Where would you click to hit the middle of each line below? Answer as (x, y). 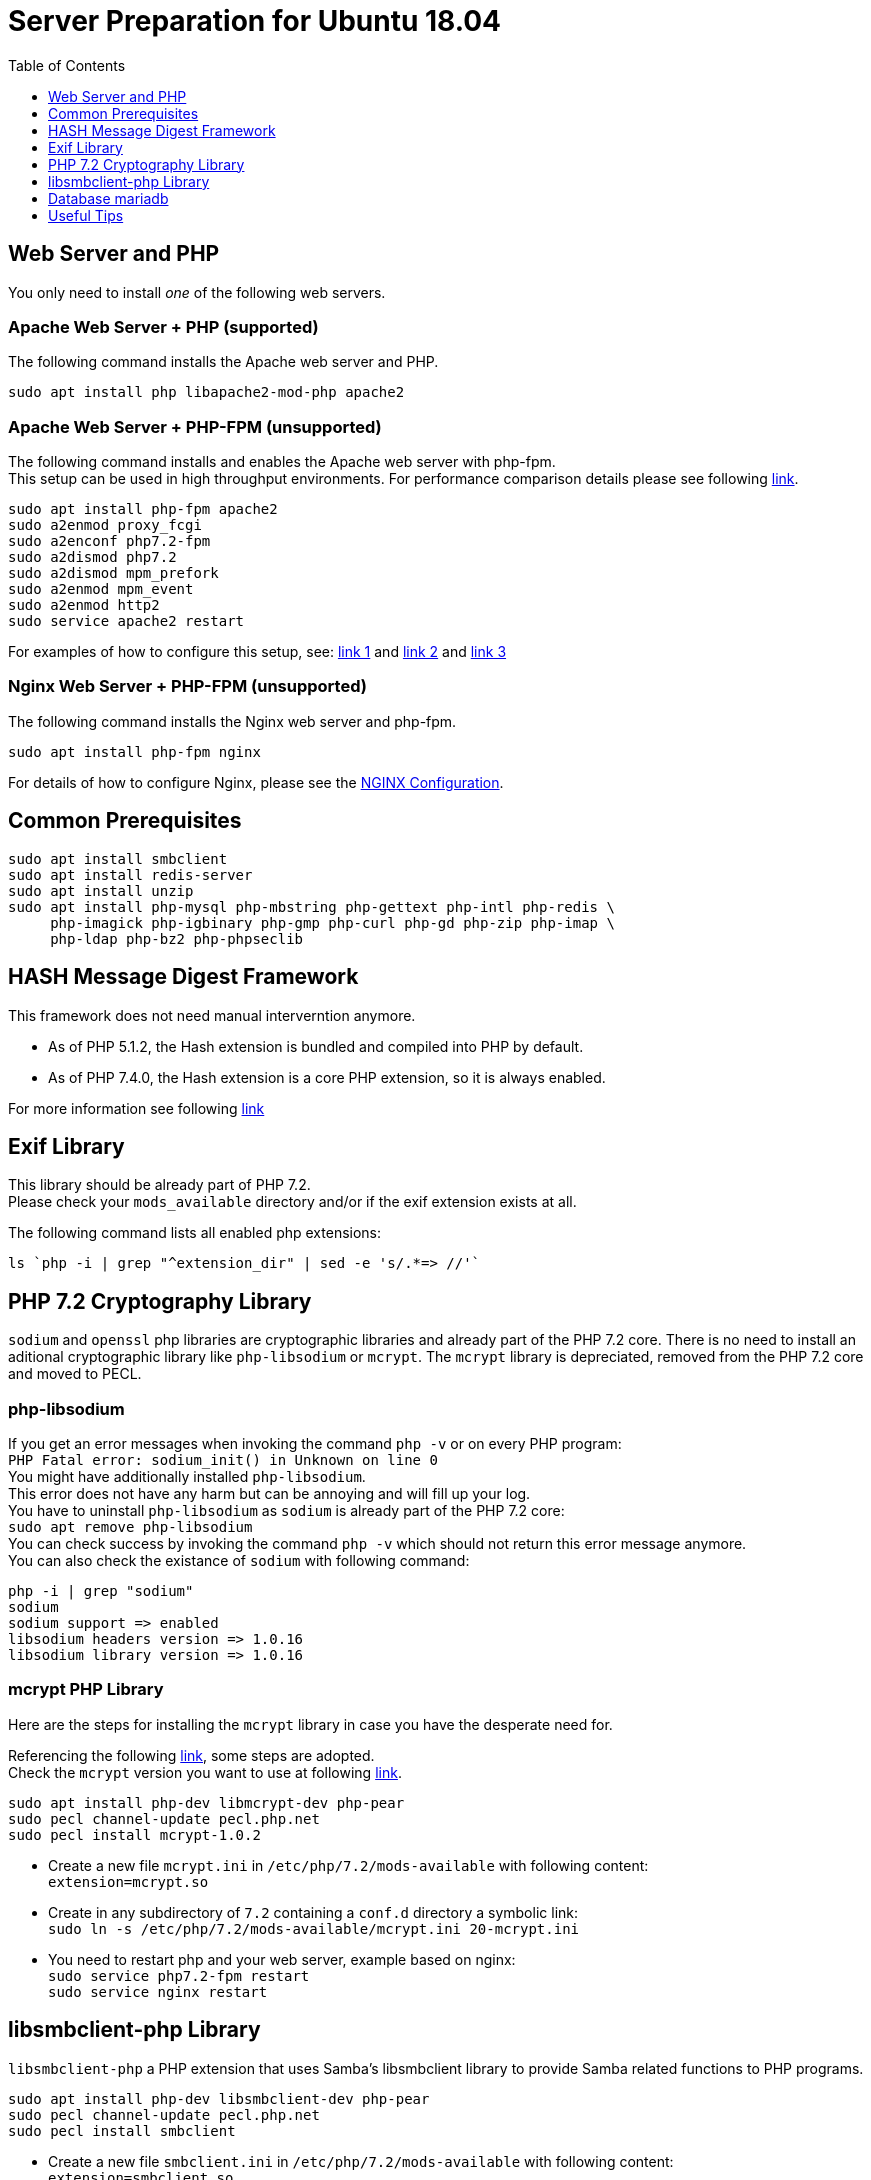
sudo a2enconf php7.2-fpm (109, 541)
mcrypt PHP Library (86, 1689)
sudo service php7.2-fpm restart (179, 1975)
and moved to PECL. (75, 1374)
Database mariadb (108, 198)
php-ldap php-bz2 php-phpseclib (177, 938)
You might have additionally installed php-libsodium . (187, 1476)
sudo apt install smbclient (118, 858)
